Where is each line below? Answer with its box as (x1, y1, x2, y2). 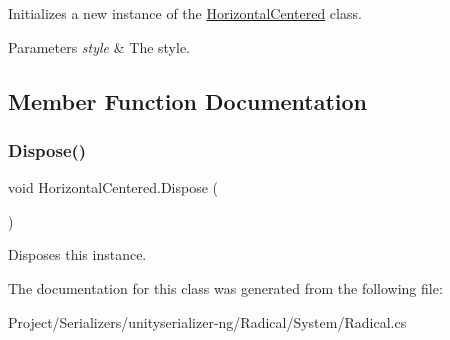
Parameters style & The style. (8, 36, 191, 57)
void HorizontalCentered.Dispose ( (8, 177, 219, 198)
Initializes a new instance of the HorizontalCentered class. (8, 3, 362, 23)
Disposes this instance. (8, 244, 147, 265)
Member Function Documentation (8, 85, 368, 116)
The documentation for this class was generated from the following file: (8, 277, 443, 298)
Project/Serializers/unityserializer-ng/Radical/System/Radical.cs (8, 311, 407, 332)
